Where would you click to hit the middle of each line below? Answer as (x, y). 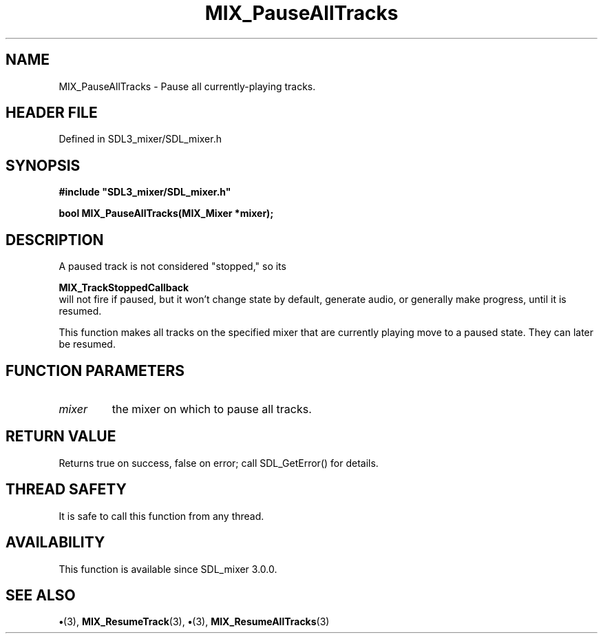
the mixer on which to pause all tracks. (212, 409)
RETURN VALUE (61, 437)
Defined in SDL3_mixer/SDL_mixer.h (140, 139)
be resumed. (87, 344)
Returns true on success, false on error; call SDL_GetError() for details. (219, 463)
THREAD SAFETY (66, 490)
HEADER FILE (52, 113)
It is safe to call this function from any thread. (161, 516)
